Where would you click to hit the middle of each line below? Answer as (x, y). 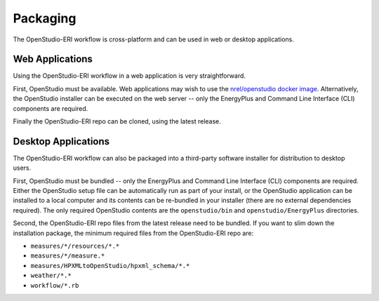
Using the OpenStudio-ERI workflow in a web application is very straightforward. (129, 76)
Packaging (45, 18)
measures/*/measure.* (68, 256)
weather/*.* (51, 276)
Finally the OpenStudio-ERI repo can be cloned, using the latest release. (117, 121)
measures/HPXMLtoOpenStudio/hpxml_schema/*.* (110, 266)
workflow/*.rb (55, 285)
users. (22, 168)
